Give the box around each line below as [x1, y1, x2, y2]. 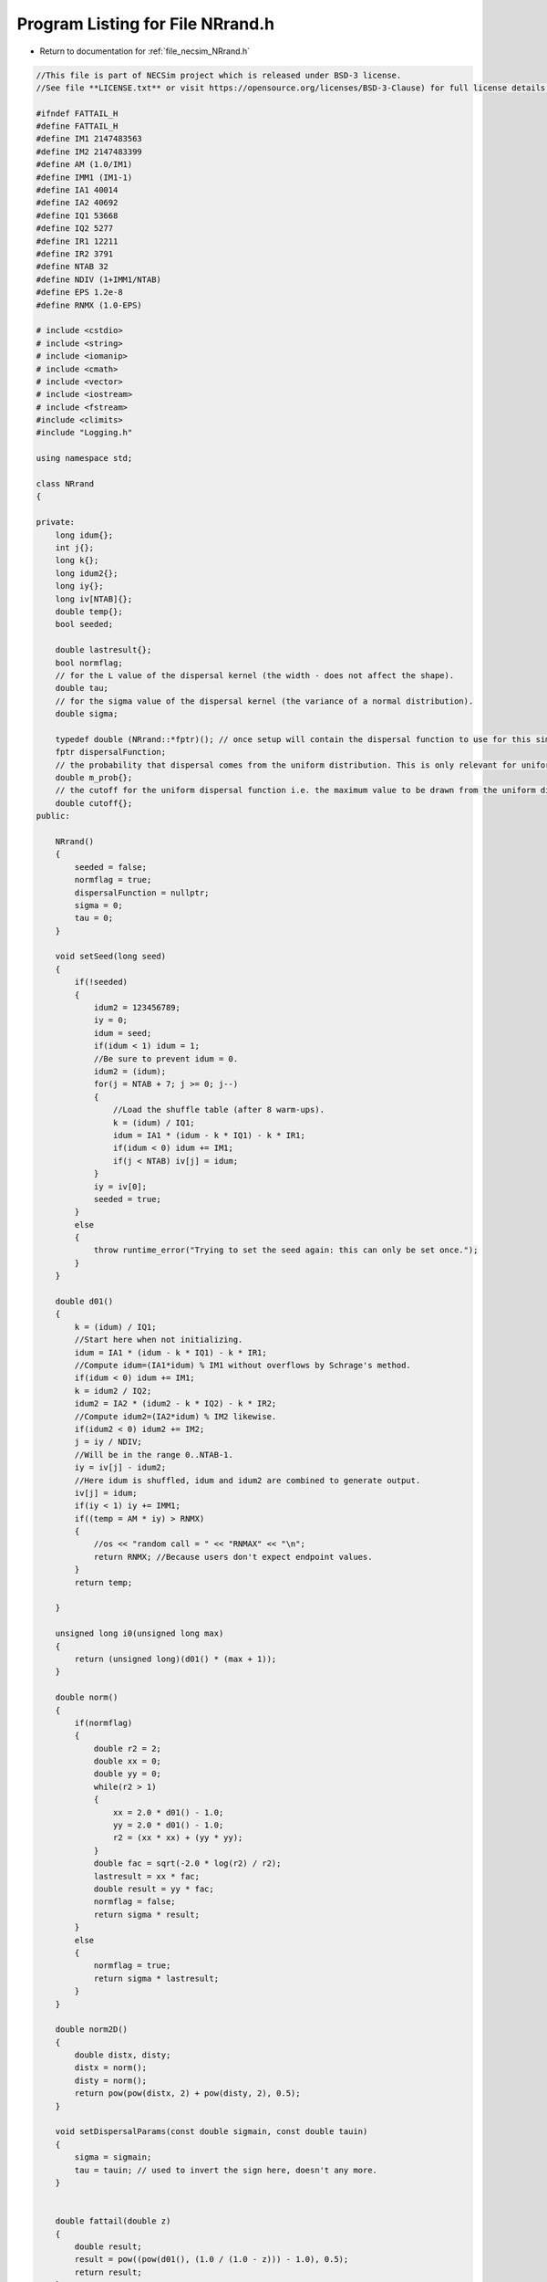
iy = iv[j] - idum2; [74, 1462, 167, 1473]
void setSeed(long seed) [55, 951, 167, 962]
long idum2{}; [55, 568, 119, 579]
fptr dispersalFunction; [55, 747, 167, 758]
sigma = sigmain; [74, 2152, 152, 2162]
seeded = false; [74, 862, 148, 872]
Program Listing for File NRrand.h [16, 14, 275, 34]
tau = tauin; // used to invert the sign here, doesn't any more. [74, 2164, 378, 2175]
